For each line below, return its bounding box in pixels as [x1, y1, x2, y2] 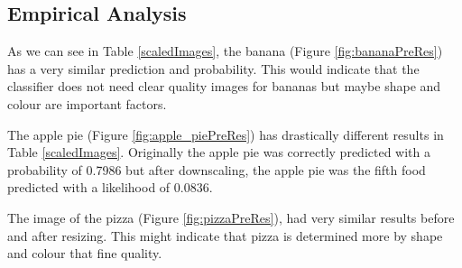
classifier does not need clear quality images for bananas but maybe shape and [7, 77, 441, 96]
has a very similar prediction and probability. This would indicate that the [7, 59, 420, 78]
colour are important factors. [7, 94, 167, 113]
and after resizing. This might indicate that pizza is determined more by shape [7, 226, 443, 245]
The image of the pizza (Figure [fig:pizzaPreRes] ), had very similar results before [7, 208, 455, 226]
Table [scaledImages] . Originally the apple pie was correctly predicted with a [7, 143, 430, 162]
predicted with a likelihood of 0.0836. [7, 178, 213, 197]
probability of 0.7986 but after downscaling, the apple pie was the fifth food [7, 160, 426, 179]
